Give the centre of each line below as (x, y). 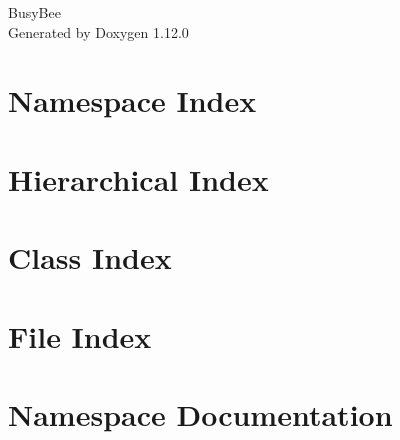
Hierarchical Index (138, 178)
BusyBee (34, 12)
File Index (80, 335)
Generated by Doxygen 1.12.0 (98, 31)
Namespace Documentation (200, 413)
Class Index (90, 257)
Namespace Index (132, 100)
